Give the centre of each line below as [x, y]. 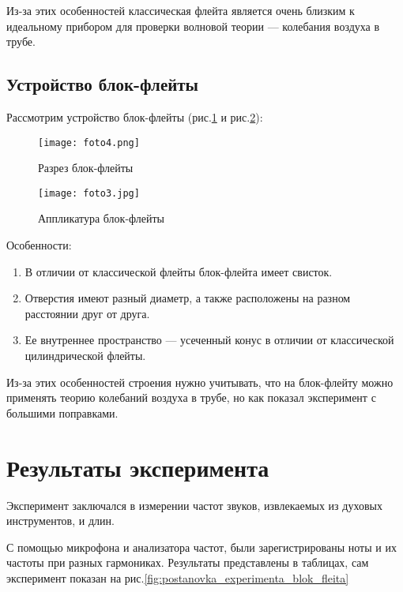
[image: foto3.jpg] [89, 193]
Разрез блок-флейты [86, 168]
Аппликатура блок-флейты [101, 218]
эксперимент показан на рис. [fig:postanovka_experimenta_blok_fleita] [178, 577]
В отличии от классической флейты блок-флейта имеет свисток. [179, 271]
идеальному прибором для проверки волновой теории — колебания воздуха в [193, 26]
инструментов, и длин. [60, 521]
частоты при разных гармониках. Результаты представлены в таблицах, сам [188, 562]
